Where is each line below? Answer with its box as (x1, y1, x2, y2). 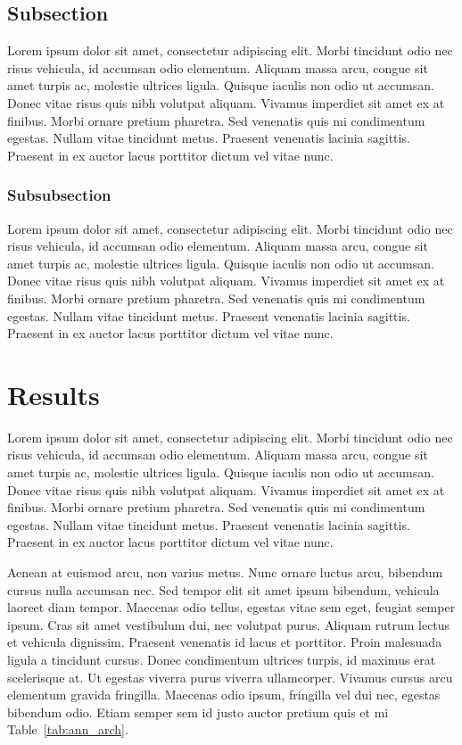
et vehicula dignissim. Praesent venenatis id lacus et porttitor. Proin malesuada (7, 633, 442, 651)
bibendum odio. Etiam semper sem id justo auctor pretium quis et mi (7, 702, 389, 721)
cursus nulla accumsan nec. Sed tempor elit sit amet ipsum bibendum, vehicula (7, 580, 440, 599)
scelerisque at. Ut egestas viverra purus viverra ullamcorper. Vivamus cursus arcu (7, 667, 453, 686)
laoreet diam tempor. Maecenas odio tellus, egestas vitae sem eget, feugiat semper (7, 598, 456, 617)
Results (7, 376, 100, 412)
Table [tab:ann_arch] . (7, 720, 128, 739)
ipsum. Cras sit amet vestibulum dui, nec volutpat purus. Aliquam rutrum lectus (7, 615, 450, 633)
